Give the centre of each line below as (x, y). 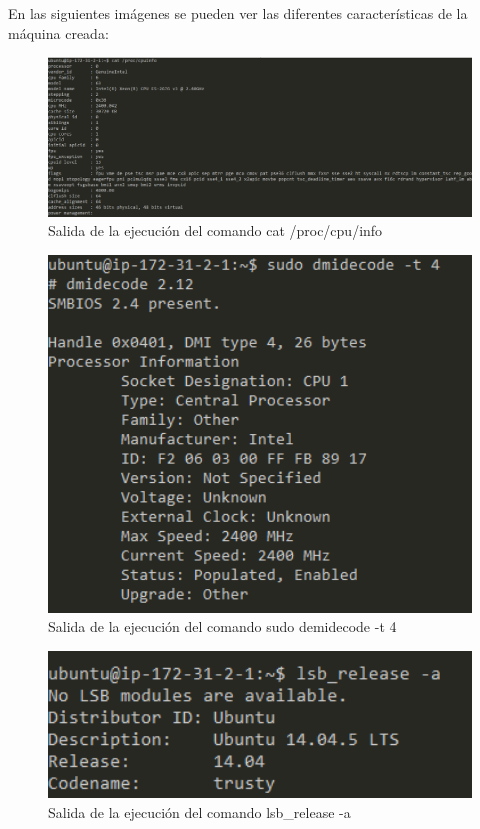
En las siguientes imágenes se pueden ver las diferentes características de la (238, 13)
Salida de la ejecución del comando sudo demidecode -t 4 (222, 626)
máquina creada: (58, 32)
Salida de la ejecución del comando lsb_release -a (199, 811)
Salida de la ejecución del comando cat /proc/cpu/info (215, 230)
